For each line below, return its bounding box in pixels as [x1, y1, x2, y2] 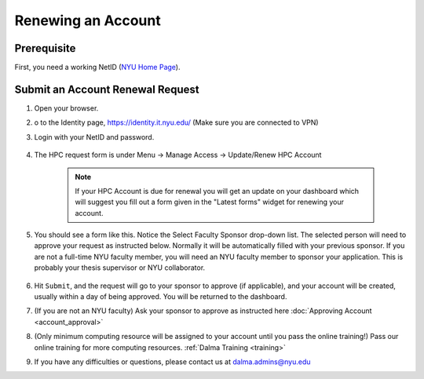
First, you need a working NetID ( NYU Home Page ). [14, 63, 181, 72]
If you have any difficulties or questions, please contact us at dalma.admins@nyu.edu [34, 357, 311, 366]
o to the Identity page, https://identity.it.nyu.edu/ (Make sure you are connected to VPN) [34, 118, 319, 127]
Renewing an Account [14, 12, 161, 29]
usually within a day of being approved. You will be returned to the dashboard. [34, 292, 287, 301]
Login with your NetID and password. [34, 132, 155, 141]
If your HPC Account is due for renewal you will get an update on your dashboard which [75, 186, 360, 195]
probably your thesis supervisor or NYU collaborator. [34, 263, 206, 272]
